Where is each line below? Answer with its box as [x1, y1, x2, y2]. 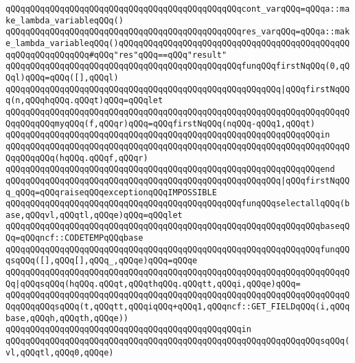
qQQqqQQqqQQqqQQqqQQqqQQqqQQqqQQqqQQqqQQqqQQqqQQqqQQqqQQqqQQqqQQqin [5, 130, 330, 140]
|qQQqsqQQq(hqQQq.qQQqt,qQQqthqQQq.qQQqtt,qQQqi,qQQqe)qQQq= [15, 278, 301, 289]
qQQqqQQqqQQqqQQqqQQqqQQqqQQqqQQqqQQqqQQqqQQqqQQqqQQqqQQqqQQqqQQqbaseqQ [5, 221, 350, 232]
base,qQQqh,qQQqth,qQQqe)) [5, 313, 128, 323]
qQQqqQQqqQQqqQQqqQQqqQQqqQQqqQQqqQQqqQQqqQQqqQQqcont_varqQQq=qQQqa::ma [5, 4, 350, 14]
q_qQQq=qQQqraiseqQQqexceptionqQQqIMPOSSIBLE [5, 187, 217, 197]
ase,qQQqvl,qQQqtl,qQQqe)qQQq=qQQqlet [5, 210, 183, 220]
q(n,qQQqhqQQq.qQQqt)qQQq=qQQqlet [5, 96, 163, 106]
